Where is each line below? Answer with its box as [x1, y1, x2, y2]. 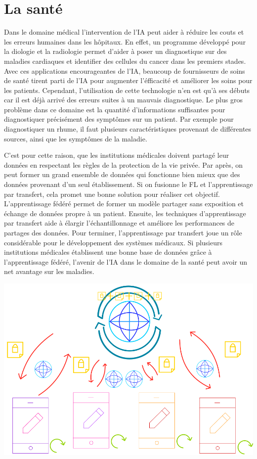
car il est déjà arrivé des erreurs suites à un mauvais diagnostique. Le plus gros [4, 94, 243, 105]
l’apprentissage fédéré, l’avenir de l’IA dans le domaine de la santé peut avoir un [4, 256, 248, 267]
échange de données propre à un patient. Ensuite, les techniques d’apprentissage [4, 208, 246, 218]
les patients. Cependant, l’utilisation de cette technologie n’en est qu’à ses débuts [4, 85, 250, 95]
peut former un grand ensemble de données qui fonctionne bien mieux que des [4, 169, 240, 180]
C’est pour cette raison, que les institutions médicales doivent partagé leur [4, 150, 229, 160]
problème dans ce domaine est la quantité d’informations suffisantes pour [4, 104, 225, 114]
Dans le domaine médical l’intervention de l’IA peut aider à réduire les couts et [4, 27, 244, 37]
